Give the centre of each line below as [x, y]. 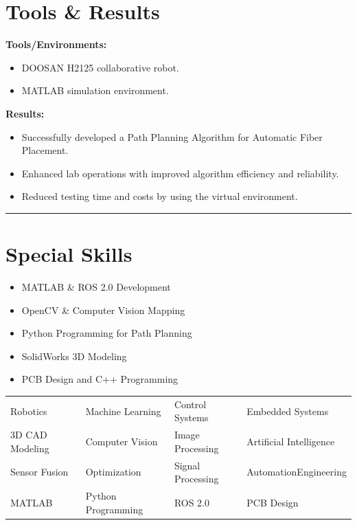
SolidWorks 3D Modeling [74, 356]
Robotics [29, 411]
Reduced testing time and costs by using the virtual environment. [160, 196]
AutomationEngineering [297, 472]
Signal [187, 465]
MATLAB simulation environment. [95, 90]
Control [190, 404]
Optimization [113, 472]
